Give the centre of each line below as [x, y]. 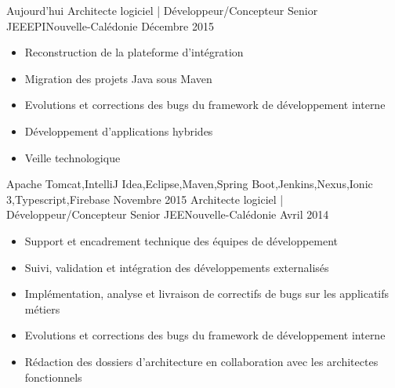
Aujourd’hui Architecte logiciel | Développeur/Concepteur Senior [162, 10]
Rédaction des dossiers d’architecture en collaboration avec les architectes [201, 361]
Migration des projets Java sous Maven [118, 78]
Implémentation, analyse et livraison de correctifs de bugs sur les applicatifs [207, 294]
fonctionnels [53, 377]
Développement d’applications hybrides [119, 131]
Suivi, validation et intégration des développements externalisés [177, 267]
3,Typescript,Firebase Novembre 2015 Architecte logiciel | [145, 199]
